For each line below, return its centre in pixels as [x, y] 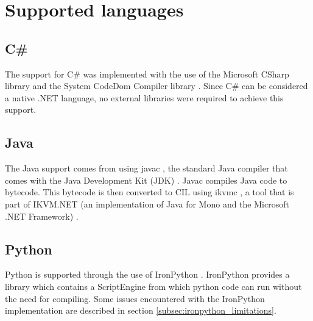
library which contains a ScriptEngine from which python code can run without [153, 286]
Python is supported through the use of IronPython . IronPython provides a [147, 274]
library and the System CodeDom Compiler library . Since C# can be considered [156, 86]
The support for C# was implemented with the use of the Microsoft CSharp [147, 74]
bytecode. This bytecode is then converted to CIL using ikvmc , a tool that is [149, 192]
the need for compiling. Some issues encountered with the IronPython [135, 298]
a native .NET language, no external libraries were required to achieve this [144, 97]
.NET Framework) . [42, 216]
